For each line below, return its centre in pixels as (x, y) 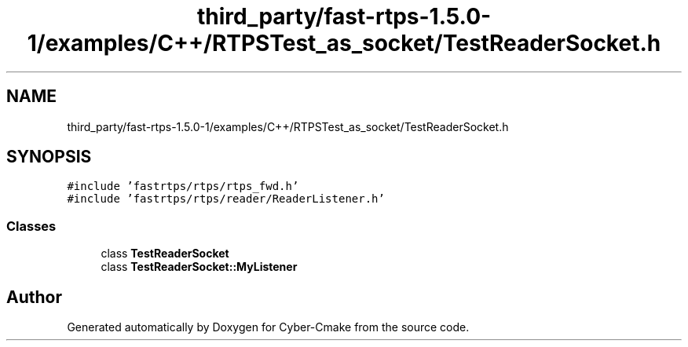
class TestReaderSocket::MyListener (199, 267)
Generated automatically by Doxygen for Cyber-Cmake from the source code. (268, 327)
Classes (31, 226)
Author (34, 297)
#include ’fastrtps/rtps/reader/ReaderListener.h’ (226, 199)
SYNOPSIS (49, 157)
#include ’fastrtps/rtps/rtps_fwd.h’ (183, 186)
